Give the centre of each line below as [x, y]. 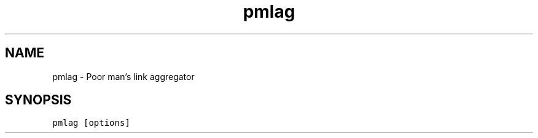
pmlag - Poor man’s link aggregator [123, 76]
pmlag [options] [91, 123]
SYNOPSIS [38, 100]
